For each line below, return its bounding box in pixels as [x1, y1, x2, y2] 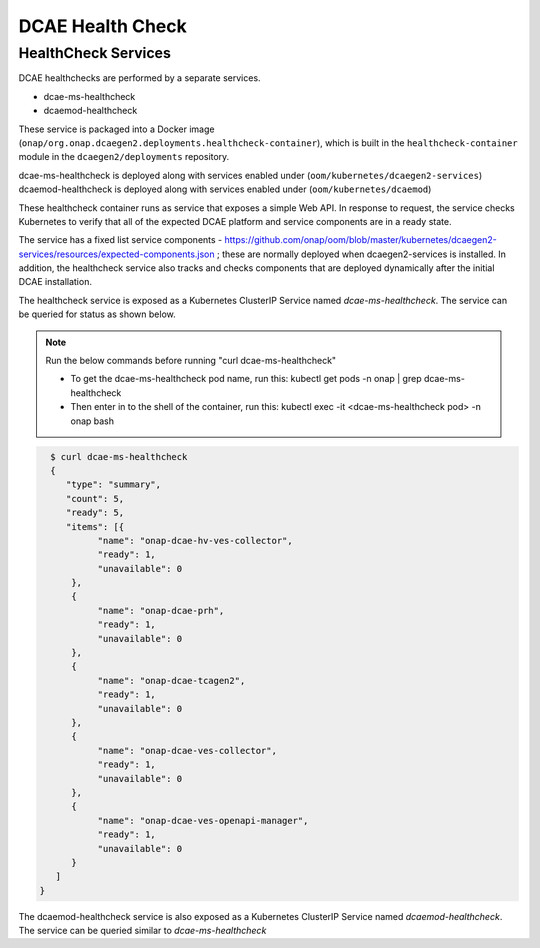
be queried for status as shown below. [18, 308, 177, 320]
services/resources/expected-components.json [18, 248, 215, 260]
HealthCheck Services [18, 44, 172, 62]
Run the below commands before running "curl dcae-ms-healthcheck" [45, 355, 337, 367]
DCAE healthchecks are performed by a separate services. [18, 72, 261, 84]
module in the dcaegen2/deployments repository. [18, 151, 230, 163]
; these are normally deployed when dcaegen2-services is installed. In [216, 248, 507, 260]
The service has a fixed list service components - [18, 234, 223, 246]
